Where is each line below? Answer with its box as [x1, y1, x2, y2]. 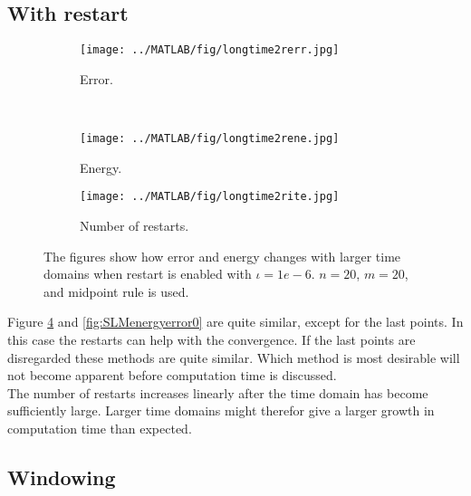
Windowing [7, 463, 116, 491]
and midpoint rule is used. [43, 281, 189, 300]
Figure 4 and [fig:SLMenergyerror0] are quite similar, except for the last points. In [7, 312, 464, 331]
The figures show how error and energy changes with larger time [43, 246, 401, 265]
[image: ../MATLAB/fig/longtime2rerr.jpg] [80, 43, 340, 57]
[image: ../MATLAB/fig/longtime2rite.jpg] [80, 190, 340, 204]
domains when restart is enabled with [43, 264, 252, 283]
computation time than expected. [7, 418, 192, 437]
